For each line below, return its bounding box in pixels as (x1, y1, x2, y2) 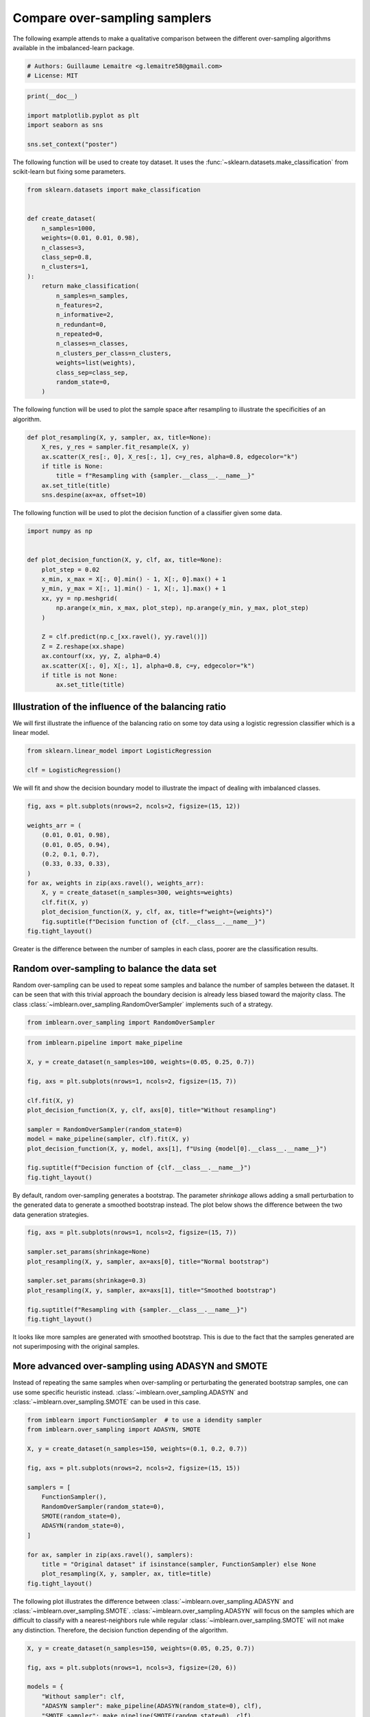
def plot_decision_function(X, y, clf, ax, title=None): (27, 556, 223, 564)
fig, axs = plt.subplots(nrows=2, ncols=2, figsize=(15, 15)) (27, 1464, 241, 1472)
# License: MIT (27, 72, 78, 80)
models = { (27, 1683, 64, 1691)
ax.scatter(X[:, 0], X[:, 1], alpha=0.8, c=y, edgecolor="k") (41, 661, 255, 670)
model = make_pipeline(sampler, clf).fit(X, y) (27, 1135, 190, 1143)
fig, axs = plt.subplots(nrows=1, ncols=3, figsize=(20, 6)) (27, 1663, 237, 1672)
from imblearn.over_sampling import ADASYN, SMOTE (27, 1426, 201, 1433)
